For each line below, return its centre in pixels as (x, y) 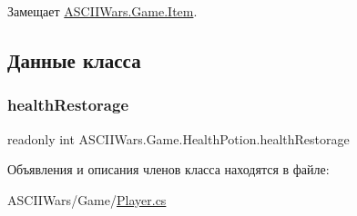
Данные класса (74, 59)
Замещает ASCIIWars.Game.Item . (102, 11)
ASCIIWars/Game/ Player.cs (87, 199)
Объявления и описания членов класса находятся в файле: (168, 169)
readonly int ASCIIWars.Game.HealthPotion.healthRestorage (178, 138)
